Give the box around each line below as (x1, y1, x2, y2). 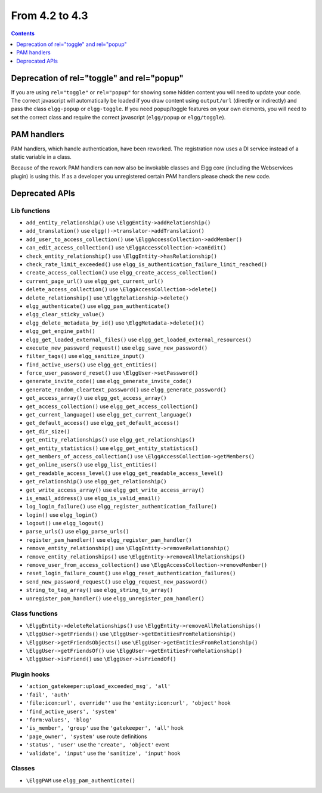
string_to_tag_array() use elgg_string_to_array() (26, 587, 174, 594)
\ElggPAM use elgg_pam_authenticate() (26, 776, 136, 784)
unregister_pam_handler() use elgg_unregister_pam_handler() (26, 594, 205, 602)
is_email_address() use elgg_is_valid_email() (26, 494, 161, 501)
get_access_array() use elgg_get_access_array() (26, 394, 167, 402)
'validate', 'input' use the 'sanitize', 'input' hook (26, 749, 181, 757)
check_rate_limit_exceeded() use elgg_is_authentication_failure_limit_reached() (26, 260, 268, 268)
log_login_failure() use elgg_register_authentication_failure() (26, 503, 218, 510)
